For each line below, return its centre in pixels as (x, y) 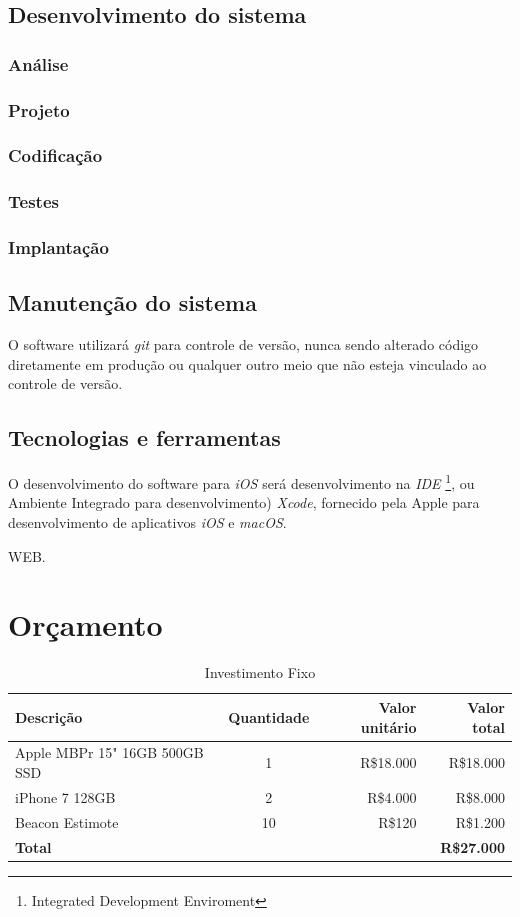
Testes (33, 201)
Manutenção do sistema (132, 302)
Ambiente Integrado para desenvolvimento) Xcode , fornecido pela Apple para (244, 502)
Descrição (49, 716)
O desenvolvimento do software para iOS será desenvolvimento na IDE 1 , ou (241, 481)
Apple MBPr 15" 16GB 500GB (109, 752)
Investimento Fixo (260, 672)
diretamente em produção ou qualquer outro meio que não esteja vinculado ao (247, 363)
